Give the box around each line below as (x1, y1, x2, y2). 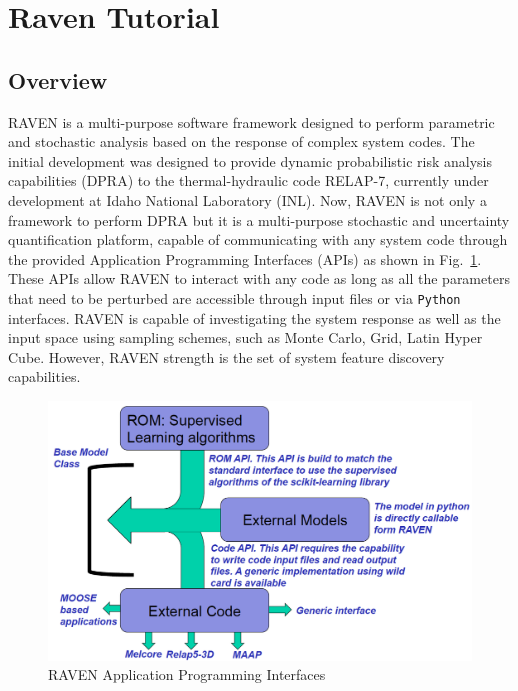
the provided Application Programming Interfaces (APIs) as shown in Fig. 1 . (8, 248, 482, 269)
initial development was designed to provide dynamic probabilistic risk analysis (8, 150, 492, 171)
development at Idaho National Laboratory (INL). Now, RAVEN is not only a (8, 189, 487, 210)
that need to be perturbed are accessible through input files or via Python (8, 287, 461, 308)
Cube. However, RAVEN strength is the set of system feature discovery (8, 346, 445, 367)
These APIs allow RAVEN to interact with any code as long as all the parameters (8, 268, 510, 289)
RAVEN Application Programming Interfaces (48, 664, 326, 685)
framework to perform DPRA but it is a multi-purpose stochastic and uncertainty (8, 209, 510, 230)
